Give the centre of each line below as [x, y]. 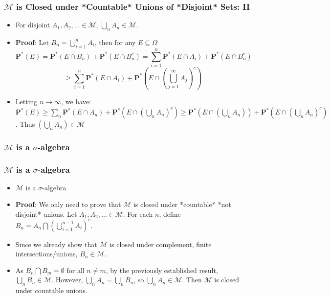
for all [76, 270]
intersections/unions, [46, 254]
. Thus [25, 124]
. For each [138, 214]
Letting [26, 101]
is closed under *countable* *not [182, 204]
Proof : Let [32, 42]
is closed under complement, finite [161, 244]
